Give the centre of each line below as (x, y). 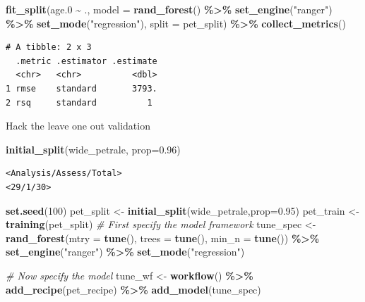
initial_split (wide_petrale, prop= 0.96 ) (93, 149)
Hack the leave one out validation (78, 126)
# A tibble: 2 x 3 (49, 48)
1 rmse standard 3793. (82, 88)
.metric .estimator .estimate (86, 61)
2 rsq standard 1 (79, 102)
